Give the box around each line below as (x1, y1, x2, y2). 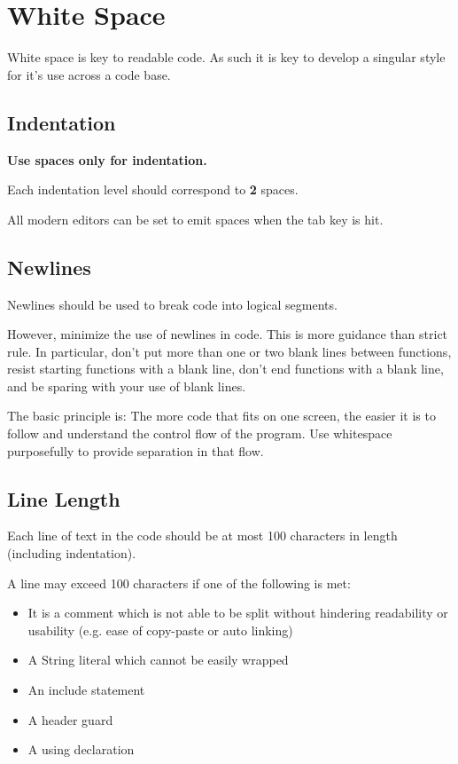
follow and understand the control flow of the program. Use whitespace (7, 424, 392, 443)
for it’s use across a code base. (7, 65, 171, 83)
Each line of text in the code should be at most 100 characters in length (7, 526, 398, 545)
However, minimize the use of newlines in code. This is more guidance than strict (7, 325, 448, 343)
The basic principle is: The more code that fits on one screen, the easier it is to (7, 406, 436, 425)
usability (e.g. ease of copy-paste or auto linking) (27, 620, 293, 639)
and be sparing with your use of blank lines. (7, 376, 246, 395)
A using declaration (27, 740, 135, 759)
